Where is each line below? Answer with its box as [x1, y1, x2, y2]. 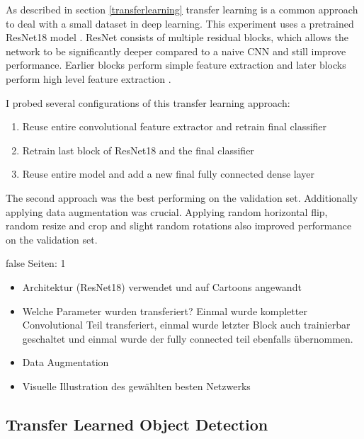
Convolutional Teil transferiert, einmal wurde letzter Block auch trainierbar [22, 317, 351, 332]
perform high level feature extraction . [6, 71, 171, 86]
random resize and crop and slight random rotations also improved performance [6, 218, 352, 233]
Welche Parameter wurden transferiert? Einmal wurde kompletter [22, 303, 307, 318]
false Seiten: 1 [6, 256, 66, 270]
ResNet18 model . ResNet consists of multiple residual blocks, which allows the [6, 30, 348, 45]
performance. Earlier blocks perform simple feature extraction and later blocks [6, 57, 346, 72]
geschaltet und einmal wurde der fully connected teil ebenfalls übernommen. [22, 331, 353, 346]
